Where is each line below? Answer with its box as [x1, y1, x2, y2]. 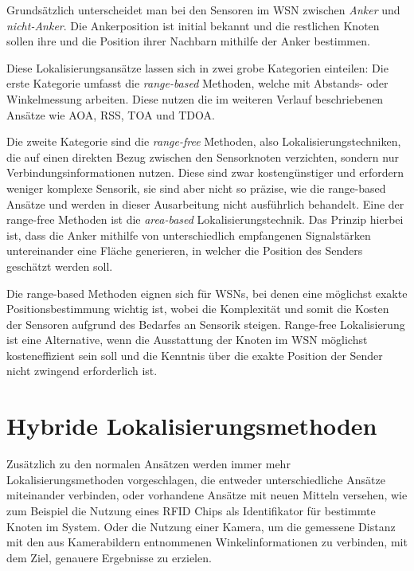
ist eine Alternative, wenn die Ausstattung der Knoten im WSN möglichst [6, 331, 368, 348]
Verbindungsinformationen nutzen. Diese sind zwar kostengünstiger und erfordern [6, 164, 404, 181]
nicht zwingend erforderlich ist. [6, 362, 158, 379]
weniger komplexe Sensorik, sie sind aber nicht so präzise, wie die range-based [6, 179, 386, 196]
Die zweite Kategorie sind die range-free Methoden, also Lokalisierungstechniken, [6, 133, 401, 150]
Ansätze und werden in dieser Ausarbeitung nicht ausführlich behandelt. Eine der [6, 195, 404, 212]
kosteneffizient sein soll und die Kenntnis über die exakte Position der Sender [6, 346, 383, 363]
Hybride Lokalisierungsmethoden [6, 409, 377, 442]
